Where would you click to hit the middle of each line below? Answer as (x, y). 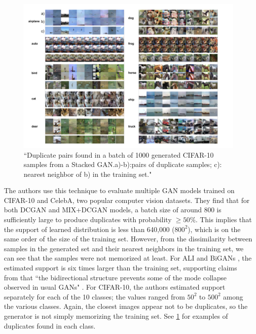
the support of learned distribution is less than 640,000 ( (89, 229)
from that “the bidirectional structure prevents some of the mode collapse (115, 277)
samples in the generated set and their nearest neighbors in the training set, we (124, 248)
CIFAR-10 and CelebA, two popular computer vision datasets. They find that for (127, 200)
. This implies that (224, 219)
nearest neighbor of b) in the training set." (88, 174)
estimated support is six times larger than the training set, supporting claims (121, 268)
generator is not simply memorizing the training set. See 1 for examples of (116, 316)
